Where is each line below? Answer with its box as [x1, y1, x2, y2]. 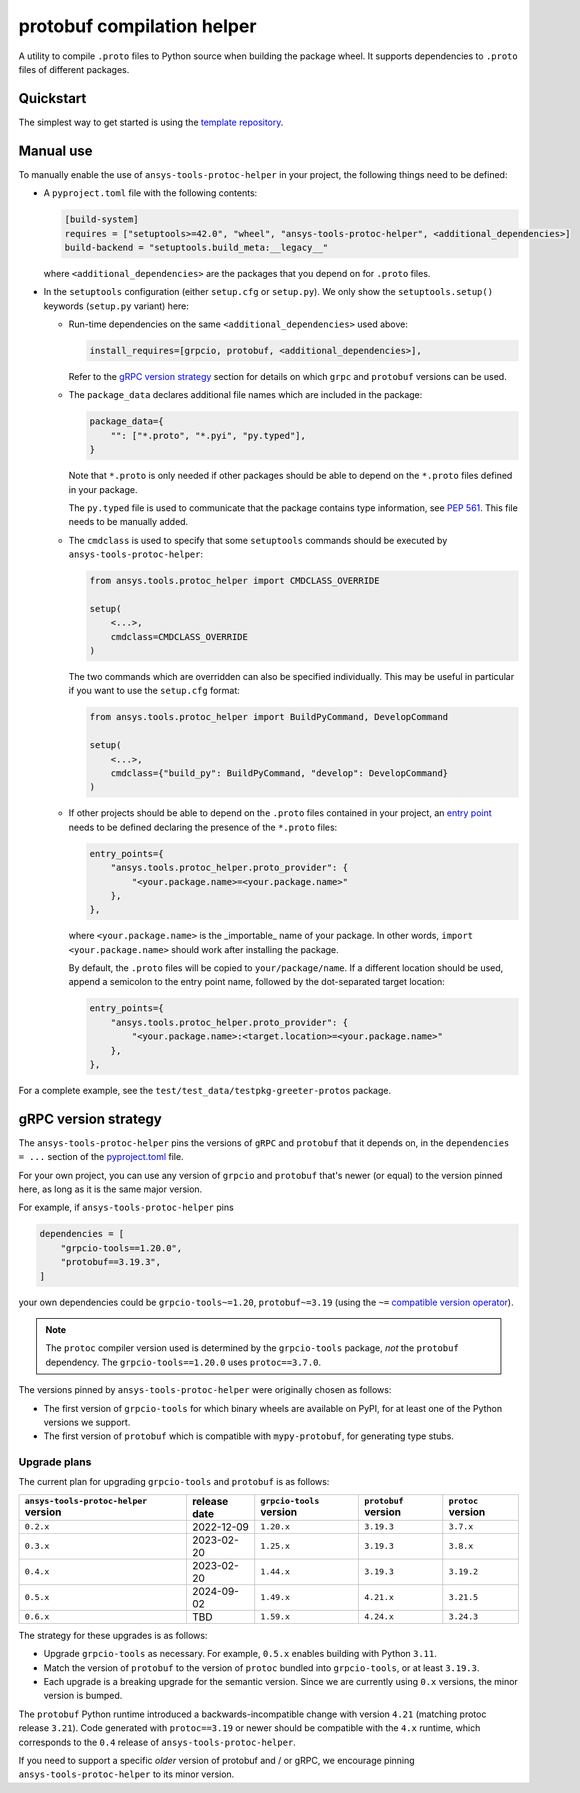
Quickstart [18, 90, 87, 107]
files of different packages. [18, 63, 130, 75]
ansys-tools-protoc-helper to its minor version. [18, 1768, 235, 1780]
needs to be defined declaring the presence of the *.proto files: [68, 821, 338, 833]
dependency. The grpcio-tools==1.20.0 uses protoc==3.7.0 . [45, 1356, 322, 1368]
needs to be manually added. [68, 516, 189, 528]
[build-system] [64, 214, 139, 225]
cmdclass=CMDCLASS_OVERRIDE [110, 631, 249, 642]
